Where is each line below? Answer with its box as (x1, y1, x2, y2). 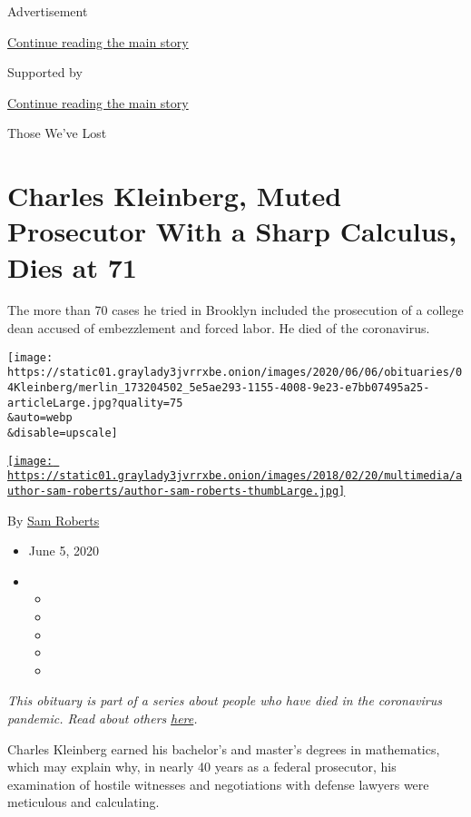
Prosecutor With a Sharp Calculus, (7, 212, 457, 250)
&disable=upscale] (7, 426, 118, 439)
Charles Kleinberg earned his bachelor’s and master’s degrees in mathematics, (7, 739, 440, 758)
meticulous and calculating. (7, 792, 160, 812)
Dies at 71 (7, 248, 137, 285)
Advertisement (7, 2, 88, 20)
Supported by (7, 63, 83, 82)
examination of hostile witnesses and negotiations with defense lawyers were (7, 774, 429, 793)
